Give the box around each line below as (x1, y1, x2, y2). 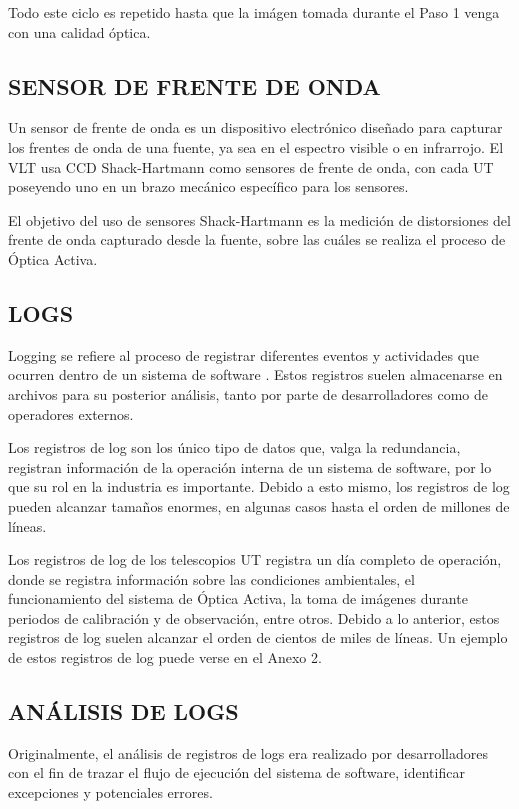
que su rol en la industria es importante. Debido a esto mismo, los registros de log (8, 476, 510, 497)
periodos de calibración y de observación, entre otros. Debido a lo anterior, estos (8, 607, 500, 628)
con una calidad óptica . (8, 21, 151, 42)
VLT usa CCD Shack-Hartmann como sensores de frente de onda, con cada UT (8, 156, 494, 177)
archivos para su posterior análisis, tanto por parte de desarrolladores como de (8, 383, 489, 404)
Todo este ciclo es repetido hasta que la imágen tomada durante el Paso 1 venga (8, 2, 500, 22)
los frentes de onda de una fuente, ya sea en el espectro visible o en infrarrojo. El (8, 136, 504, 157)
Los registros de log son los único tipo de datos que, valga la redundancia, (8, 437, 461, 458)
